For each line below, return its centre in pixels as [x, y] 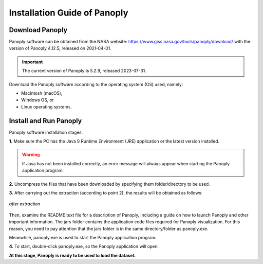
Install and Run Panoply [46, 121]
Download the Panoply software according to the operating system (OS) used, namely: [96, 84]
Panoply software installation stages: [46, 132]
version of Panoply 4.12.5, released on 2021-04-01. [60, 48]
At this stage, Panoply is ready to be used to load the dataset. [72, 255]
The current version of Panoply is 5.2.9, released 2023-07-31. [84, 71]
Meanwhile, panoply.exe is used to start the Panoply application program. [83, 238]
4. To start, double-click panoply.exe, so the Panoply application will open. [84, 246]
